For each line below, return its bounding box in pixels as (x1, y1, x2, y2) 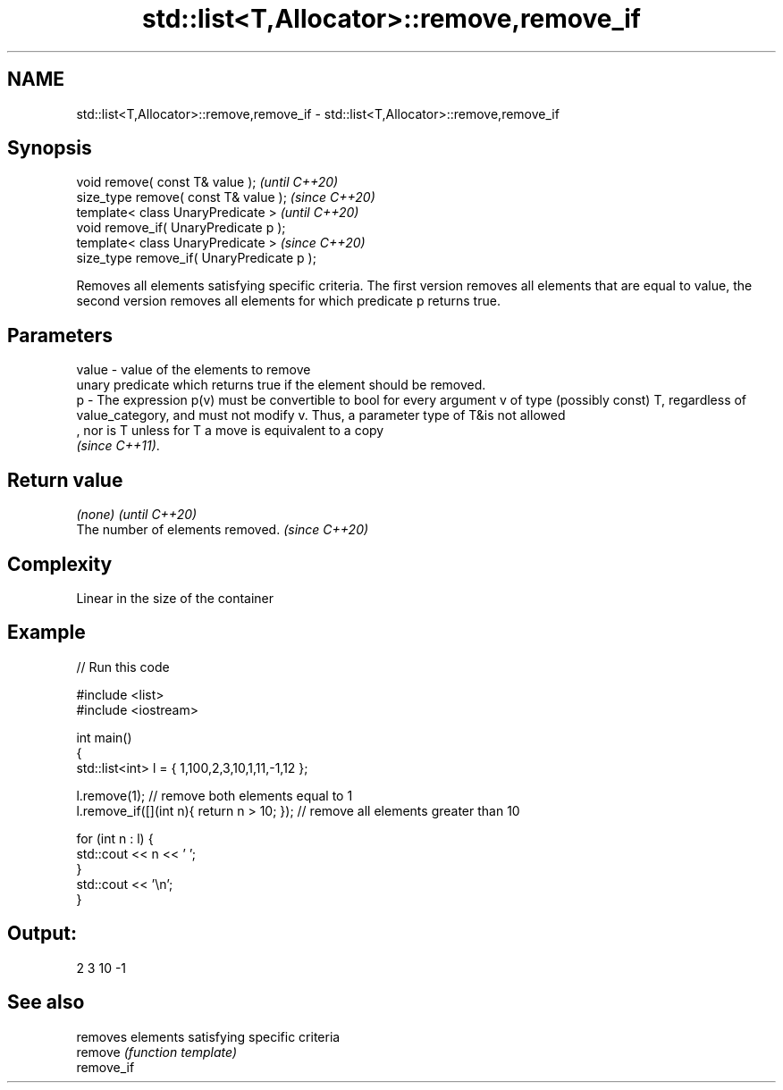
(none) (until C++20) (76, 507, 198, 523)
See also (7, 991, 85, 1014)
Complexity (7, 552, 113, 575)
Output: (7, 922, 77, 945)
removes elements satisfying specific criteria (76, 1028, 341, 1044)
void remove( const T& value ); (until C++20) (76, 174, 339, 190)
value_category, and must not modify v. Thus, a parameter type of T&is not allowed (76, 407, 566, 423)
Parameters (7, 323, 113, 347)
